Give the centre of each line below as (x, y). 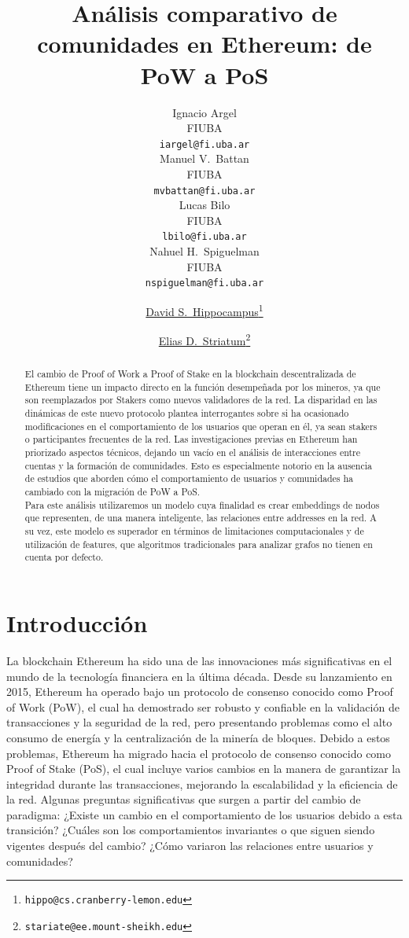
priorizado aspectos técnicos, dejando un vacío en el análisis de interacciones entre (193, 452)
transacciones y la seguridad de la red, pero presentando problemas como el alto (199, 722)
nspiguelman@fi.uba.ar (204, 283)
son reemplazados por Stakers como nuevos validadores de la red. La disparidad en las (201, 400)
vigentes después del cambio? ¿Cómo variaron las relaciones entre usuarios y (190, 846)
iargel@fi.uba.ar (204, 144)
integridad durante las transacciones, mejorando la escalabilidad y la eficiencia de (202, 784)
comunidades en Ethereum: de (204, 44)
